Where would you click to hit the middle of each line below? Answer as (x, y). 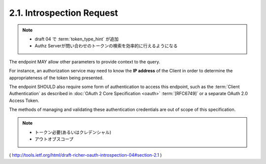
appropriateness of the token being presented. (56, 78)
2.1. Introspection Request (64, 13)
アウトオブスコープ (54, 139)
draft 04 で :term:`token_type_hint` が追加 (77, 39)
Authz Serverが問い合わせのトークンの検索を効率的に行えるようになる (106, 46)
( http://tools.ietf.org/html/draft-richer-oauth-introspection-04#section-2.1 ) (85, 155)
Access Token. (24, 100)
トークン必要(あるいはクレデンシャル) (73, 132)
